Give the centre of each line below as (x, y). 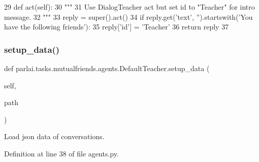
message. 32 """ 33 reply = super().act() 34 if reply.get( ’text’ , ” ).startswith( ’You (128, 17)
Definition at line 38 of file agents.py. (61, 153)
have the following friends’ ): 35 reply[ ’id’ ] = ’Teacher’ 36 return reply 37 (117, 27)
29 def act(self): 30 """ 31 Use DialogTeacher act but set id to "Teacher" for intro (129, 7)
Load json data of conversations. (54, 136)
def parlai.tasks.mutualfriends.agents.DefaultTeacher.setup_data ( (107, 68)
